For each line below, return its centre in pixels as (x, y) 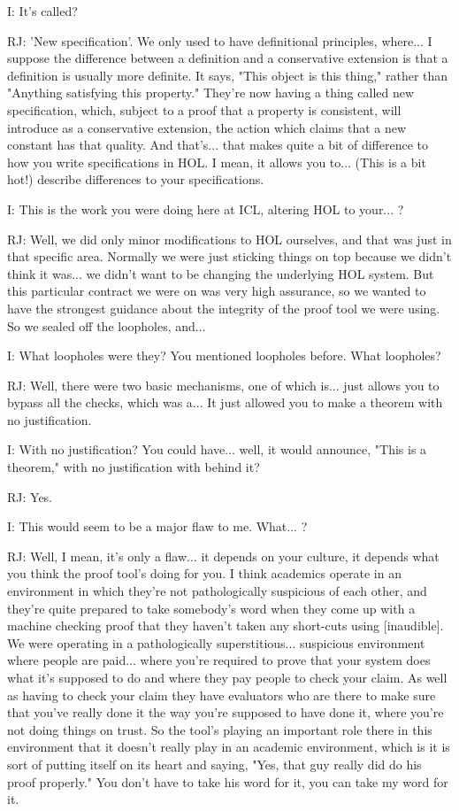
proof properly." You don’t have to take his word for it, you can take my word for (228, 781)
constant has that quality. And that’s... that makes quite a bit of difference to (218, 145)
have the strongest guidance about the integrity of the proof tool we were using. (224, 308)
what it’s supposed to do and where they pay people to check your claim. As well (227, 677)
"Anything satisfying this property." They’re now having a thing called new (211, 93)
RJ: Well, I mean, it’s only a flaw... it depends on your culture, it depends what (223, 556)
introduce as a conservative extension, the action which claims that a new (207, 127)
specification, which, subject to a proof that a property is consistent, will (204, 109)
